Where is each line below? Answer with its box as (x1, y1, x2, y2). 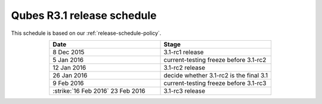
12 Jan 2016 (52, 63, 86, 71)
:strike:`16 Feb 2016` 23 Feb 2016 (52, 86, 145, 95)
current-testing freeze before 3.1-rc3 (163, 79, 267, 87)
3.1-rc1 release (163, 48, 204, 56)
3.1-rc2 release (163, 63, 206, 71)
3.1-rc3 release (163, 86, 206, 95)
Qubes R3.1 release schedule (11, 9, 157, 22)
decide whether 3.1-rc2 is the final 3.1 (163, 71, 268, 79)
